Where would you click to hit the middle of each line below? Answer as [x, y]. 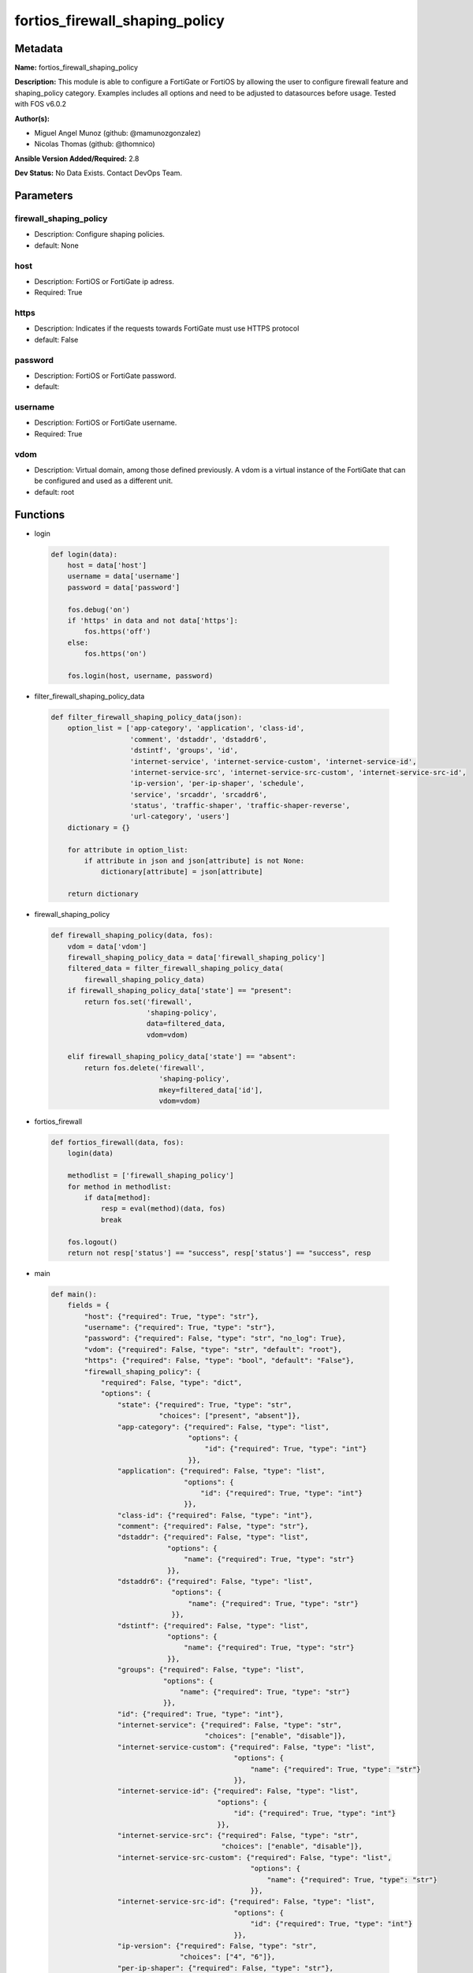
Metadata [39, 49]
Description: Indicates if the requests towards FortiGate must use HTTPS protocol [167, 328]
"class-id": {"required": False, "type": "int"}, [215, 1515]
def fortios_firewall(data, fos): [117, 1142]
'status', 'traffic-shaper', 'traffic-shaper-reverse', [240, 806]
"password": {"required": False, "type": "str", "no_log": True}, [215, 1338]
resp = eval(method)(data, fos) [163, 1209]
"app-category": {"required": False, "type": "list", [223, 1427]
